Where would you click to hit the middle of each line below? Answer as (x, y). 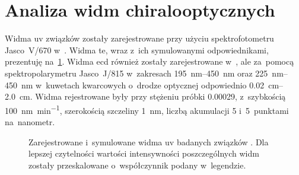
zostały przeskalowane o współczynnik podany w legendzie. (137, 165)
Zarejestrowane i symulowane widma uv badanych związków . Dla (149, 141)
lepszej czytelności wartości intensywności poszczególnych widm (144, 153)
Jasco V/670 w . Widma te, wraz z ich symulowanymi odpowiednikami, (137, 50)
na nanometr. (30, 121)
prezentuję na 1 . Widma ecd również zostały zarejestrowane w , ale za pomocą (149, 61)
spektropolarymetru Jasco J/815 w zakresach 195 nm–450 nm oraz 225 (136, 73)
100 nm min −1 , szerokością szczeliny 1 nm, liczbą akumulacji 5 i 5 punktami (147, 109)
